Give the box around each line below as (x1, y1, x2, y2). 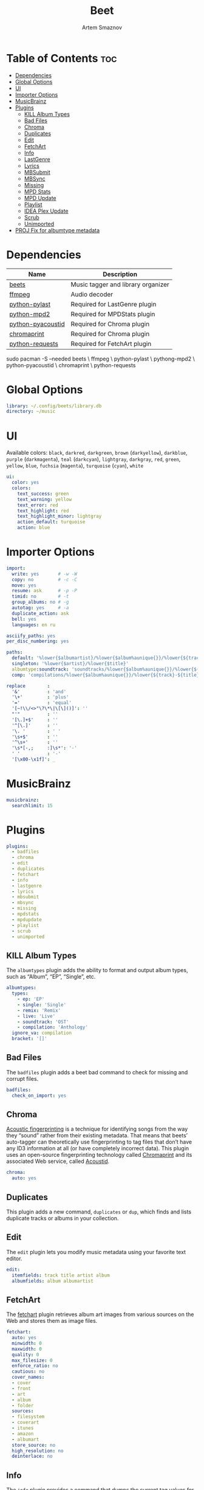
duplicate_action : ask (12, 610, 69, 616)
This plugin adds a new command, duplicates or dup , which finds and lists (6, 1208, 192, 1215)
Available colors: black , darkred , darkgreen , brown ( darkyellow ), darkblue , (6, 449, 188, 457)
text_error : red (17, 502, 59, 508)
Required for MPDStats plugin (70, 309, 155, 318)
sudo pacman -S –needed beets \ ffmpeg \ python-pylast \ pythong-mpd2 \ (6, 355, 195, 362)
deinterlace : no (12, 1454, 53, 1460)
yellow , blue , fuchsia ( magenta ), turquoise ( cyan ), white (6, 462, 144, 469)
